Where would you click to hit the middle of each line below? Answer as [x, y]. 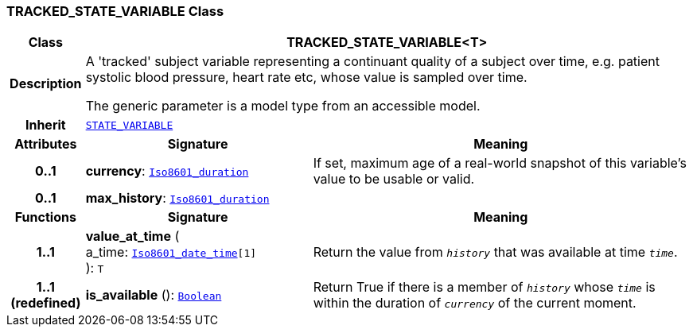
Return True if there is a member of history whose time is [484, 287]
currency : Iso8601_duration [167, 171]
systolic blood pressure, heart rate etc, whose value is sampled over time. [306, 77]
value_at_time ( [132, 236]
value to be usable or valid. [394, 179]
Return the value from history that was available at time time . [495, 252]
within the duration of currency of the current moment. [475, 303]
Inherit [45, 125]
